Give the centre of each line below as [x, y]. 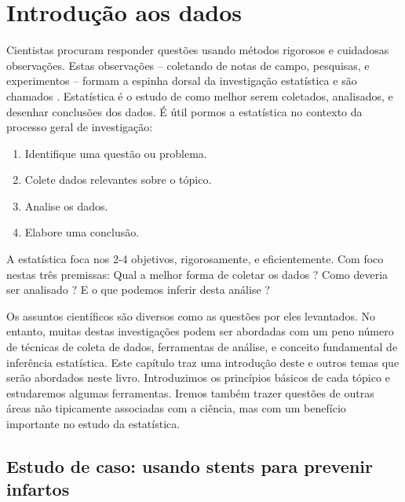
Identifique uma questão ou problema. [116, 153]
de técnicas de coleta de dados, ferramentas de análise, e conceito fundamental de [202, 347]
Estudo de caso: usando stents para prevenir [190, 465]
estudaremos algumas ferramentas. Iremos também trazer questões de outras [190, 392]
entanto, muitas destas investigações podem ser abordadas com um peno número [200, 331]
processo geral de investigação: [80, 127]
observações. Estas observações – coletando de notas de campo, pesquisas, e [188, 65]
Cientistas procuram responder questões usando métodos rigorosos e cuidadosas [198, 50]
